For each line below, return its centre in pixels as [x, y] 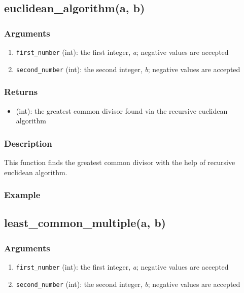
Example [22, 195]
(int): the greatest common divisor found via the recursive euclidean [122, 110]
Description [28, 143]
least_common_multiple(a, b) [85, 223]
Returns [21, 92]
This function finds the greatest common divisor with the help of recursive [120, 162]
